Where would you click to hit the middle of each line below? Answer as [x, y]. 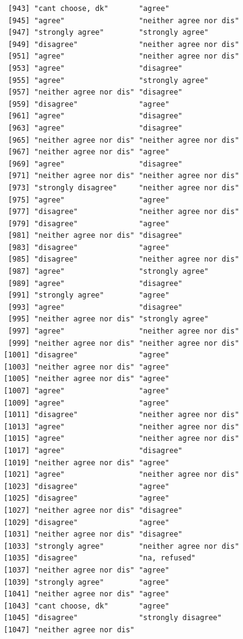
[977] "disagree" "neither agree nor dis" [124, 212]
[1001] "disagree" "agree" [87, 355]
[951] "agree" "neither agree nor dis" [124, 56]
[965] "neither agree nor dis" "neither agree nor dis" [124, 140]
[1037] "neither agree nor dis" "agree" [87, 570]
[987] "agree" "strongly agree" [108, 272]
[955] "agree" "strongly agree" [108, 80]
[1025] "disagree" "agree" [87, 498]
